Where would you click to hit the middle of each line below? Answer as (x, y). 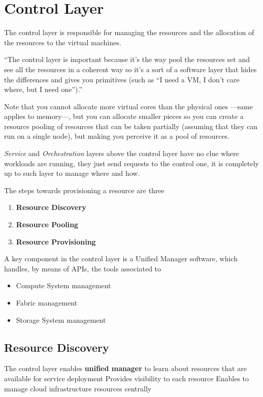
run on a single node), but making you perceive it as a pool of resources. (117, 136)
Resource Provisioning (56, 241)
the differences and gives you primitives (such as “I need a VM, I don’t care (122, 79)
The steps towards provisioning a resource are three (84, 190)
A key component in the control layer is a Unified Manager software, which (121, 258)
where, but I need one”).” (43, 89)
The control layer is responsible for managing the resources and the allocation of (129, 32)
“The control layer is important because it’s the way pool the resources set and (127, 59)
